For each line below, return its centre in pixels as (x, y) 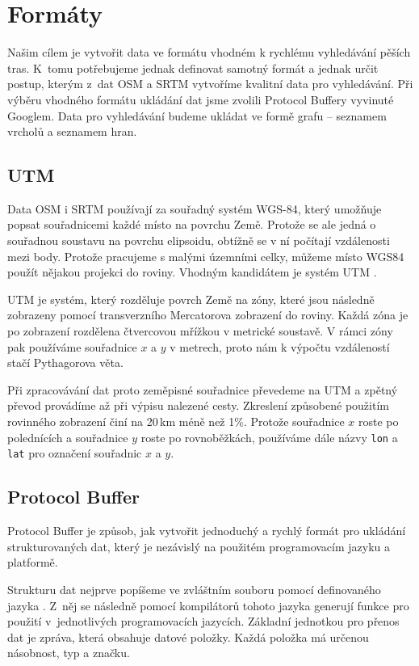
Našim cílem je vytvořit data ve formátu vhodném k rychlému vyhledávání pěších (209, 52)
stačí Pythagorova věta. (65, 363)
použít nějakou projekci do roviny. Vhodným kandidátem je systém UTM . (192, 272)
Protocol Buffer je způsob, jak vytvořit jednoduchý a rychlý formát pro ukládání (207, 531)
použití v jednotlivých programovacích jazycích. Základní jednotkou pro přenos (203, 621)
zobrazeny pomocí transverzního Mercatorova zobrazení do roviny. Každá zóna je (208, 315)
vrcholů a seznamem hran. (72, 131)
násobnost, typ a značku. (69, 653)
